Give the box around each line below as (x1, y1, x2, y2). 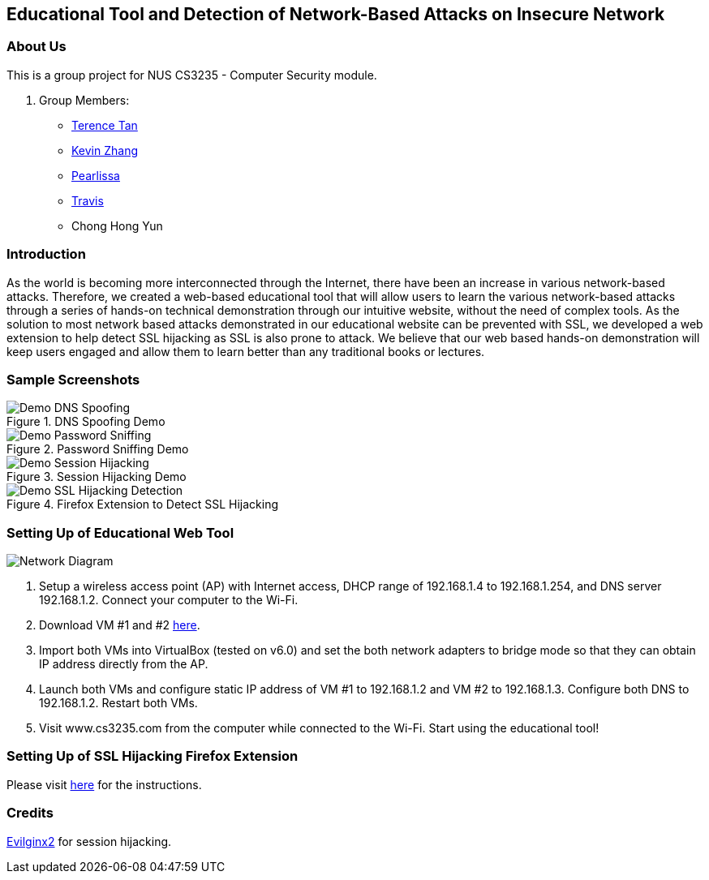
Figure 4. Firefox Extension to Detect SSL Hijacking (6, 497, 279, 512)
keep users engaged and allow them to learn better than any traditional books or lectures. (6, 344, 485, 358)
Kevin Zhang (71, 143, 139, 157)
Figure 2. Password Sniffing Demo (6, 442, 189, 457)
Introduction (6, 246, 86, 263)
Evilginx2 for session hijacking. (6, 834, 172, 848)
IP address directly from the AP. (39, 657, 208, 672)
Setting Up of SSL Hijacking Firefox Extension (6, 748, 299, 765)
